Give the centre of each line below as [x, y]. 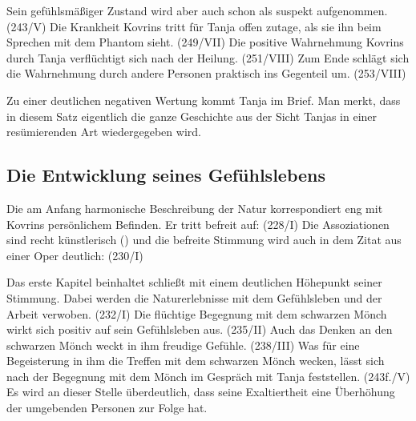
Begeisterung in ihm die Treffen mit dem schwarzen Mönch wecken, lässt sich [196, 361]
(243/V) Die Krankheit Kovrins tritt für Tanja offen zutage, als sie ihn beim [194, 26]
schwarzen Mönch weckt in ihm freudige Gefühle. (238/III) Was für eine [183, 345]
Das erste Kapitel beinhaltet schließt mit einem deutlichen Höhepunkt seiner [194, 282]
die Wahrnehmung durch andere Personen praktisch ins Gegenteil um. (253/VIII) [206, 73]
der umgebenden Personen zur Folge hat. [107, 408]
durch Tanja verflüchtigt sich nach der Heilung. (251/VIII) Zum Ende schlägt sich [208, 57]
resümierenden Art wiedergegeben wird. [104, 132]
